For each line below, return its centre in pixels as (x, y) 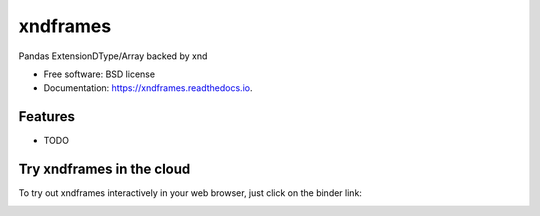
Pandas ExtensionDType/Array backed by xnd (113, 56)
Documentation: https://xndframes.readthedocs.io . (148, 88)
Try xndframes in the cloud (104, 169)
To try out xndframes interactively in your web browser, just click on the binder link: (190, 193)
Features (46, 116)
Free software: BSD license (99, 74)
